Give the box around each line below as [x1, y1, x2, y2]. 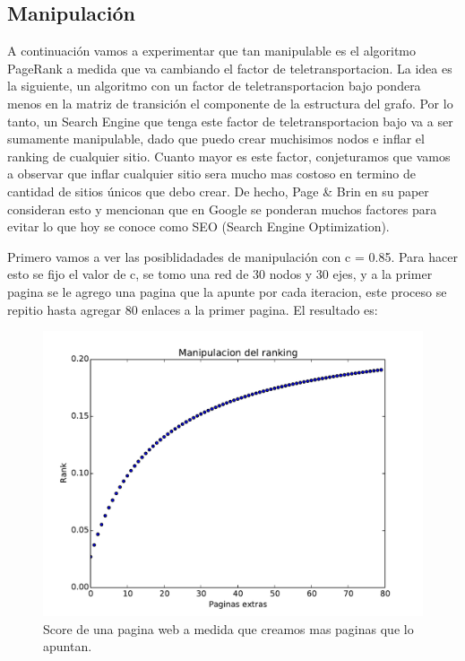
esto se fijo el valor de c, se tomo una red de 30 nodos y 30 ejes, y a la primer [7, 265, 433, 283]
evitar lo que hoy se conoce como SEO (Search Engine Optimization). [7, 217, 390, 236]
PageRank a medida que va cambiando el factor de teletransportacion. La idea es [7, 58, 452, 77]
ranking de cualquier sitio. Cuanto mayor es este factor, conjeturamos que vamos [7, 146, 451, 165]
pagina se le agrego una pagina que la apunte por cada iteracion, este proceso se [7, 282, 447, 300]
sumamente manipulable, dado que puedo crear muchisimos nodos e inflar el [7, 129, 425, 148]
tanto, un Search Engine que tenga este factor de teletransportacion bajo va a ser [7, 111, 453, 130]
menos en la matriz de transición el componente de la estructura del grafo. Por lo [7, 93, 453, 112]
